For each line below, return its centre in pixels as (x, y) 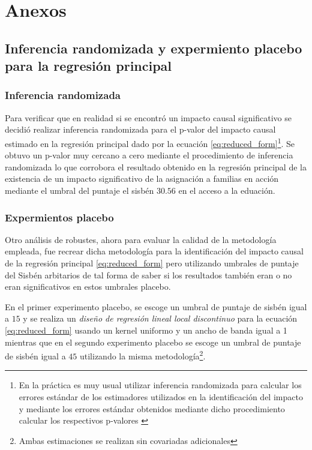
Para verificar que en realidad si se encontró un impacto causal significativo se (148, 117)
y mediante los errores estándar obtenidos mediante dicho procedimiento (152, 408)
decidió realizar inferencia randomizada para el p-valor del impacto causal (140, 129)
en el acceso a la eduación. (227, 190)
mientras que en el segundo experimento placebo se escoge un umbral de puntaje (153, 342)
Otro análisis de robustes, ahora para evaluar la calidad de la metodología (141, 239)
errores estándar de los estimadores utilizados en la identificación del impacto (161, 396)
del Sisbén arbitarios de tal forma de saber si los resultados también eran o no (148, 274)
